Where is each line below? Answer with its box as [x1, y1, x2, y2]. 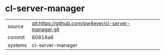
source [7, 23, 24, 30]
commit [7, 34, 25, 40]
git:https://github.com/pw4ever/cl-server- [31, 20, 131, 27]
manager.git [31, 26, 60, 33]
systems [7, 42, 27, 49]
